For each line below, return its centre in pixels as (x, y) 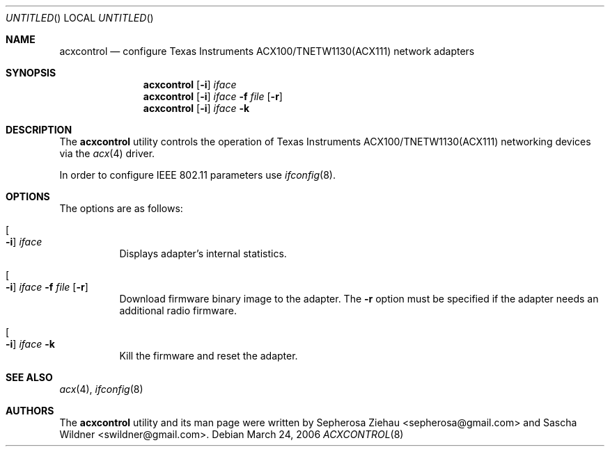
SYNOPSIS (31, 73)
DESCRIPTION (39, 130)
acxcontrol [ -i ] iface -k (196, 108)
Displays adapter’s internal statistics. (203, 253)
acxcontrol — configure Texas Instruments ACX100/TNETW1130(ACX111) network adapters (267, 51)
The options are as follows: (121, 208)
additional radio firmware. (178, 310)
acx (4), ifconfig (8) (101, 389)
